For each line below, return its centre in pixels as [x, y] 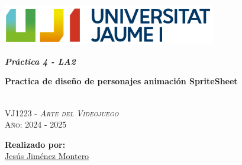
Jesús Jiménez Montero [47, 156]
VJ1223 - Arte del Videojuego [62, 112]
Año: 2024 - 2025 [36, 124]
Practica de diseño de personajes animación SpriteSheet [121, 81]
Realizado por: [35, 144]
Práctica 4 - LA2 [40, 61]
